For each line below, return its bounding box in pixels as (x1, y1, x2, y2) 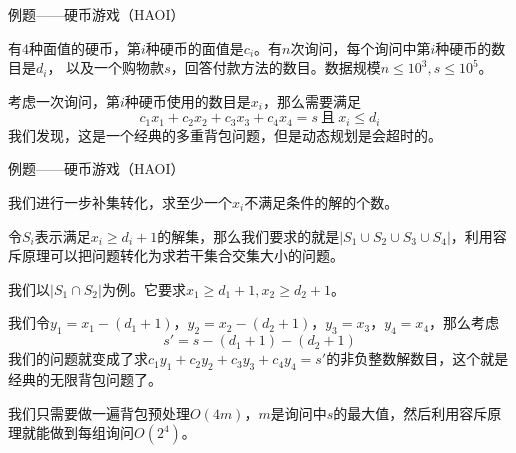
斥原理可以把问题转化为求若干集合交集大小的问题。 (8, 245, 344, 266)
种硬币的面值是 (145, 37, 244, 58)
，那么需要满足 (263, 90, 362, 111)
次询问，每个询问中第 (290, 37, 431, 58)
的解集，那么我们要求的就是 (157, 225, 340, 246)
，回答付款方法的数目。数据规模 (170, 57, 381, 78)
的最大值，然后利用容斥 (333, 402, 488, 423)
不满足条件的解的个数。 (244, 192, 399, 213)
